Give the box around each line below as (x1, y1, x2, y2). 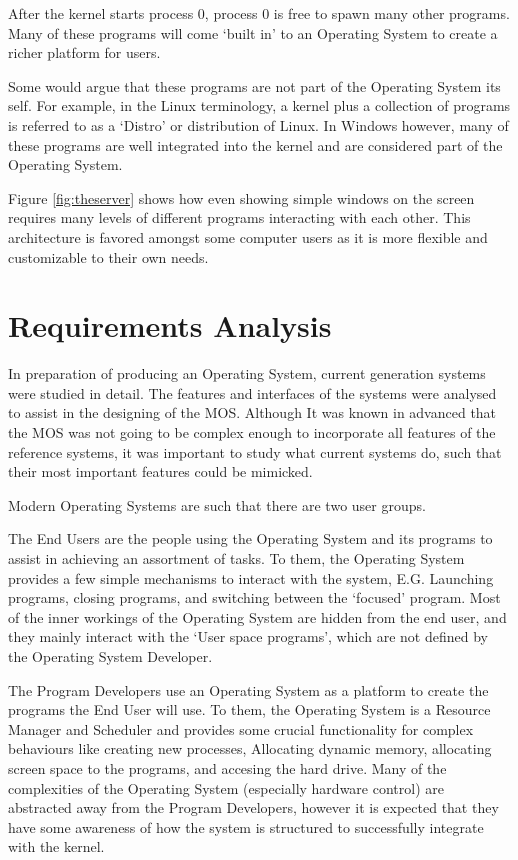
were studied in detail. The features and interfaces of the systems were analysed (8, 382, 497, 403)
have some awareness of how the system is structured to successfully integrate (8, 816, 484, 837)
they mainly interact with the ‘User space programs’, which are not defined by (8, 626, 488, 647)
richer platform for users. (8, 42, 161, 63)
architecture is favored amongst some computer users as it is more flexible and (8, 226, 488, 247)
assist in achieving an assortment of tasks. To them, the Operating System (8, 548, 465, 568)
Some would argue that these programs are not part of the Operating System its (8, 75, 501, 96)
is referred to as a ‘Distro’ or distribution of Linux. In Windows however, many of (8, 114, 509, 135)
